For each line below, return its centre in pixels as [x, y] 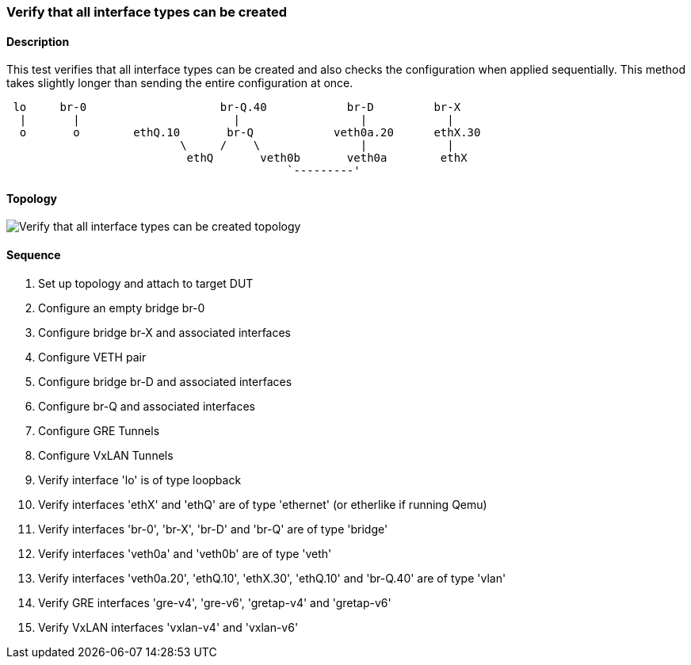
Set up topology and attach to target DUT [146, 283]
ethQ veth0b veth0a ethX [327, 158]
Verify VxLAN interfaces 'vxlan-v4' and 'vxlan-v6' [168, 627]
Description [38, 41]
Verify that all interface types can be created [147, 12]
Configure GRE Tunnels [99, 430]
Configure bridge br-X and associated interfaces [165, 332]
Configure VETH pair [92, 357]
